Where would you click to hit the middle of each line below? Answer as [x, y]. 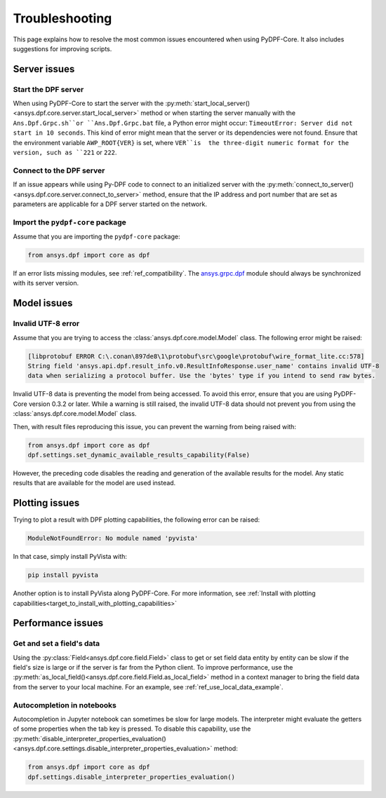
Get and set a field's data [56, 644]
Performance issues [58, 623]
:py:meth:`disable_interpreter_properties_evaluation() [89, 738]
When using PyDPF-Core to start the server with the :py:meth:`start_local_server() [132, 103]
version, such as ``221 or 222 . [65, 153]
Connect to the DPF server [59, 170]
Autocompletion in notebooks [65, 705]
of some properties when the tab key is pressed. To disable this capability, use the [132, 729]
